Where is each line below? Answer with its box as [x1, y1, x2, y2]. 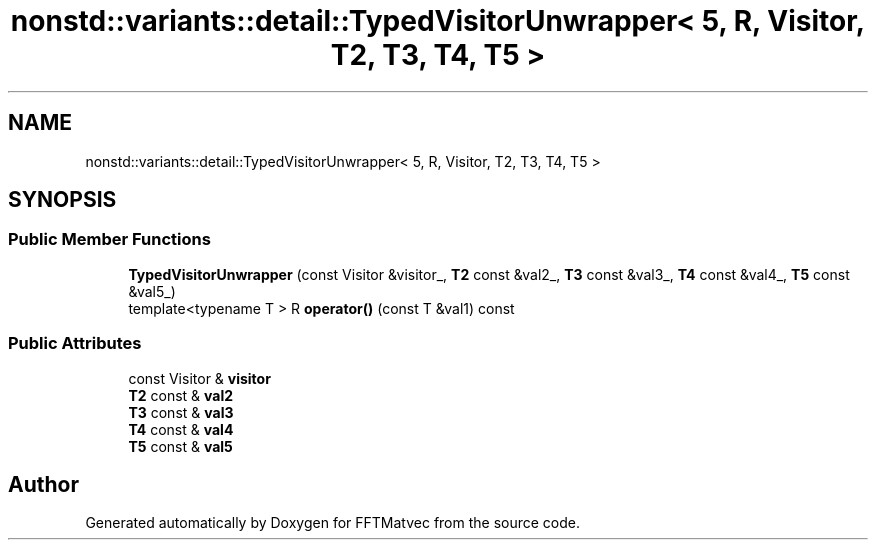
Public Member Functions [8, 229, 211, 250]
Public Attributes [8, 333, 142, 354]
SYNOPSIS [8, 187, 117, 213]
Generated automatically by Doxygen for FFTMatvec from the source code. [85, 514, 581, 532]
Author [8, 471, 79, 497]
